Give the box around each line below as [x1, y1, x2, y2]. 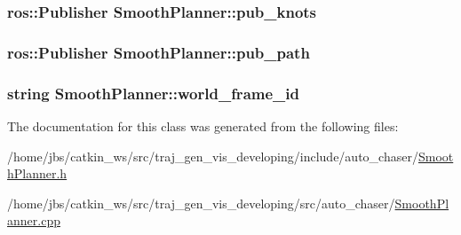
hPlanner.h [7, 164, 68, 183]
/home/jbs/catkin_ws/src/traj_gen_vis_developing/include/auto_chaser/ [7, 146, 418, 165]
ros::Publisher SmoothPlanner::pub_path [7, 41, 310, 63]
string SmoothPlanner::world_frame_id [7, 82, 299, 104]
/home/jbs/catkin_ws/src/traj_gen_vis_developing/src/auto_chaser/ [7, 193, 395, 212]
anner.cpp [7, 211, 60, 230]
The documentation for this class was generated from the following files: [7, 116, 399, 135]
